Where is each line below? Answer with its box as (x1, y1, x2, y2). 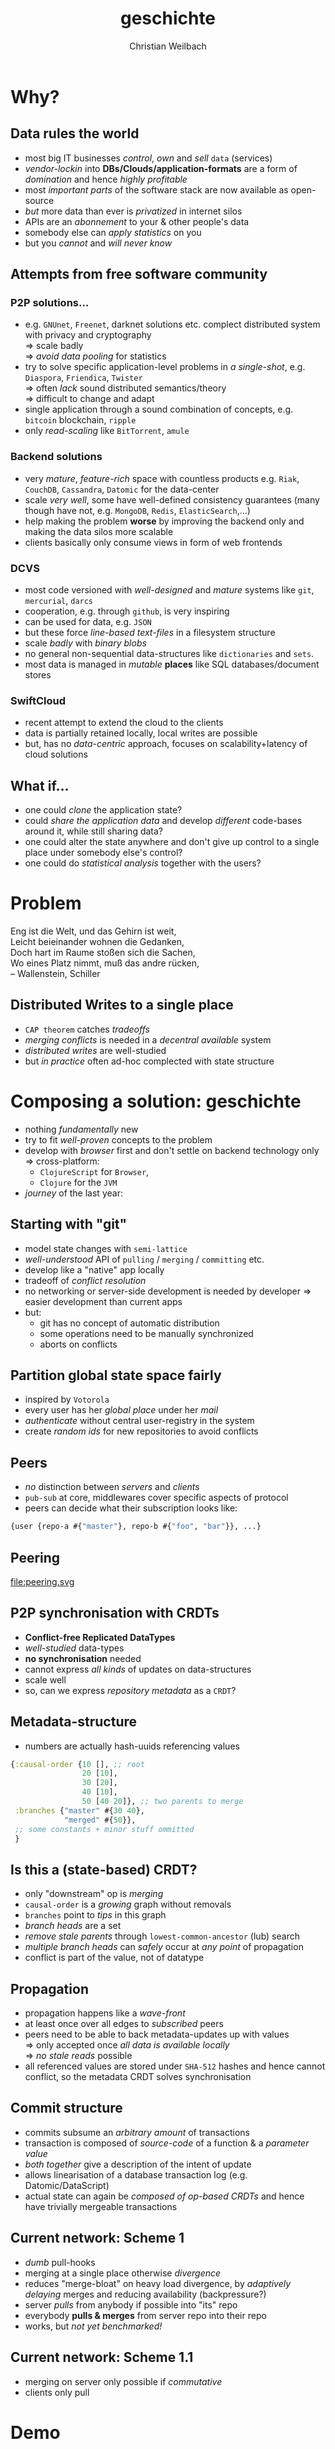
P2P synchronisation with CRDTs (10, 1605, 220, 1622)
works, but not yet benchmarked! (24, 2320, 163, 2332)
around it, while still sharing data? (24, 825, 164, 837)
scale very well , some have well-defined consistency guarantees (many (24, 493, 320, 506)
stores (24, 669, 52, 681)
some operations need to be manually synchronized (39, 1327, 254, 1339)
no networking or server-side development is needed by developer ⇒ (24, 1285, 312, 1297)
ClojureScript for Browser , (39, 1165, 150, 1177)
